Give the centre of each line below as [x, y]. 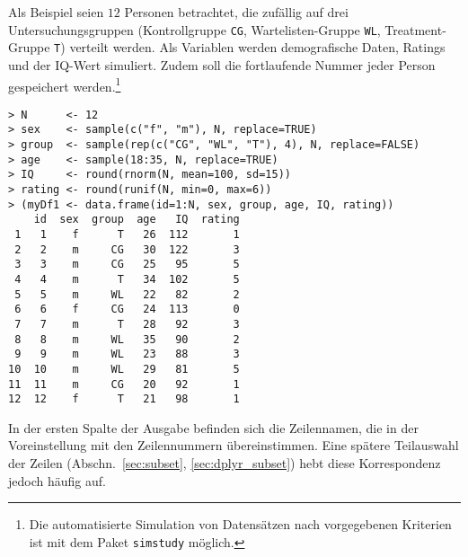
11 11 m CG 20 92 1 [124, 384]
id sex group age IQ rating [137, 220]
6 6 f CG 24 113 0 [127, 309]
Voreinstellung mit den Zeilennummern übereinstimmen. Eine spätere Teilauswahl [234, 445]
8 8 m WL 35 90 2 [127, 339]
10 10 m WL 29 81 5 [124, 369]
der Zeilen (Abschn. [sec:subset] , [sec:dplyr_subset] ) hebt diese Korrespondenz [225, 463]
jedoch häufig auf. [57, 480]
